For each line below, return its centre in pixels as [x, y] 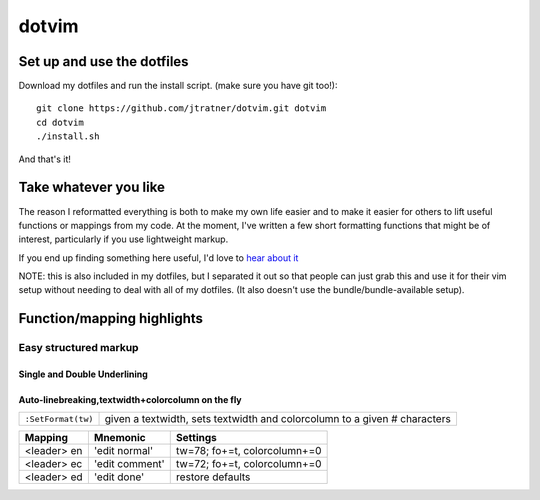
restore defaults [213, 477]
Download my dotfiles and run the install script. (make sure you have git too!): [178, 86]
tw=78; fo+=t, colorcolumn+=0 [248, 451]
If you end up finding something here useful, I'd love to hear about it [158, 257]
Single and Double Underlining [83, 374]
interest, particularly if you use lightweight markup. [123, 239]
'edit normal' [123, 451]
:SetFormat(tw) [59, 418]
